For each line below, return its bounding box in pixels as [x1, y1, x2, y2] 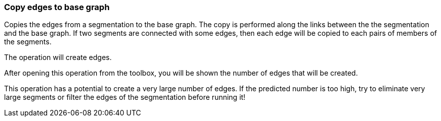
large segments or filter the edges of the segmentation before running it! [4, 93, 246, 102]
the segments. [4, 37, 52, 46]
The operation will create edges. [4, 53, 112, 62]
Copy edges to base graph [4, 2, 110, 12]
